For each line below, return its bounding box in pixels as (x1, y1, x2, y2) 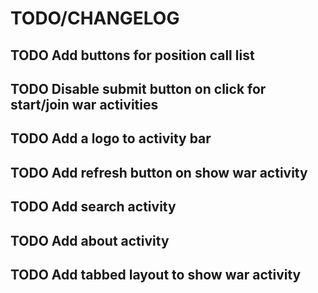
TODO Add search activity (10, 198, 177, 216)
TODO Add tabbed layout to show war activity (10, 266, 302, 283)
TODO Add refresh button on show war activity (10, 164, 308, 181)
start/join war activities (10, 96, 159, 113)
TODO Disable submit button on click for (10, 80, 267, 97)
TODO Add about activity (10, 232, 170, 249)
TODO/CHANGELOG (10, 7, 180, 30)
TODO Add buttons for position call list (10, 47, 255, 64)
